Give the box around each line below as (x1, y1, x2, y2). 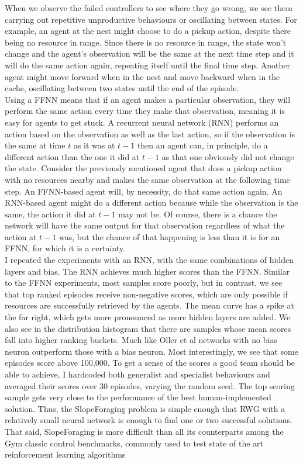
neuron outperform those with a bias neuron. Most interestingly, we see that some (5, 345, 298, 357)
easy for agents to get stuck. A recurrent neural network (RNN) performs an (5, 116, 279, 128)
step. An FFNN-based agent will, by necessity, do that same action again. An (5, 185, 283, 197)
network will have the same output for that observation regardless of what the (5, 219, 285, 231)
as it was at (73, 139, 115, 151)
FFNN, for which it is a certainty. (5, 242, 125, 254)
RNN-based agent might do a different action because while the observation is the (5, 196, 298, 209)
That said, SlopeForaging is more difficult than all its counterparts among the (5, 425, 284, 437)
